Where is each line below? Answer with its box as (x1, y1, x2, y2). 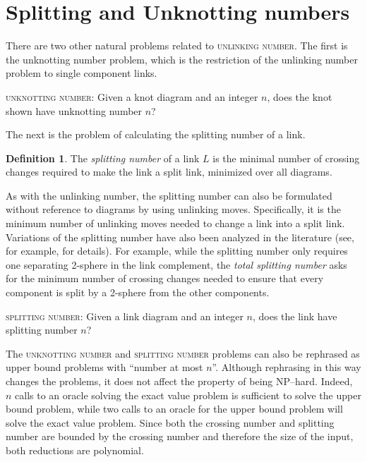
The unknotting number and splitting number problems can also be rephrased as (6, 346, 360, 360)
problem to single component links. (6, 66, 157, 80)
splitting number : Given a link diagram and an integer (6, 308, 243, 323)
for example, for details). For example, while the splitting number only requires (6, 243, 348, 258)
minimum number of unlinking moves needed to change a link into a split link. (6, 216, 345, 231)
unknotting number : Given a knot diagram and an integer (6, 89, 258, 104)
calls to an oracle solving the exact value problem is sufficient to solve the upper (15, 387, 361, 402)
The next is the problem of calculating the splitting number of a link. (6, 127, 306, 142)
